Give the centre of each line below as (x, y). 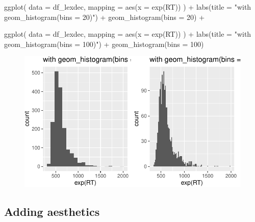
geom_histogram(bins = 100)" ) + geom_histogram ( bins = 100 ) (104, 44)
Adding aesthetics (52, 211)
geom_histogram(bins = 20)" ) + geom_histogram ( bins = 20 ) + (105, 17)
